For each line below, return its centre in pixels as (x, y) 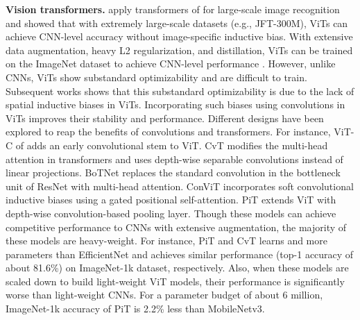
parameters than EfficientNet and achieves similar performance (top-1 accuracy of (180, 254)
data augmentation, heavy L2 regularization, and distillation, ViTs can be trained (179, 50)
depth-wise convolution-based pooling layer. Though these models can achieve (171, 213)
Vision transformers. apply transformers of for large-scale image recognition (173, 9)
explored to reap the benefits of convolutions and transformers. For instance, (168, 132)
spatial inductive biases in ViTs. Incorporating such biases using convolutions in (175, 104)
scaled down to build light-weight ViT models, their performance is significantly (175, 281)
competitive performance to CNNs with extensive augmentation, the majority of (176, 227)
